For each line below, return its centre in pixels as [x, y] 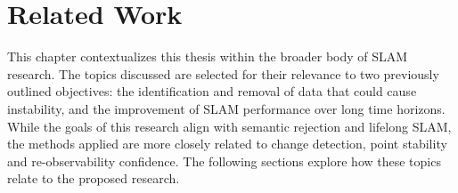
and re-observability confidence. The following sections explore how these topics [224, 161]
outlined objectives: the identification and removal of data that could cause [212, 91]
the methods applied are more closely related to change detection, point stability [227, 144]
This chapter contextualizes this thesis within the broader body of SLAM [208, 56]
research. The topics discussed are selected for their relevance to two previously [223, 73]
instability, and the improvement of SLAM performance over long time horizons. [226, 108]
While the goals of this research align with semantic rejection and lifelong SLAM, [229, 126]
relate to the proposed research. [94, 178]
